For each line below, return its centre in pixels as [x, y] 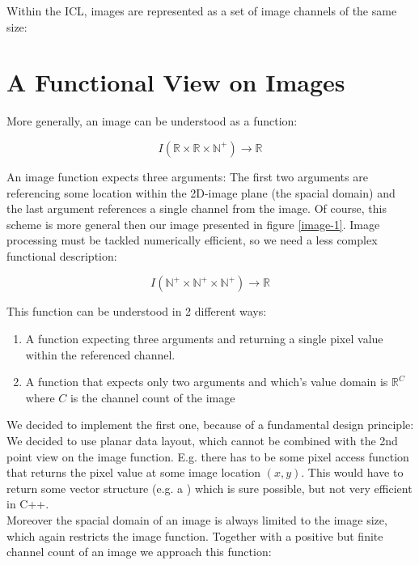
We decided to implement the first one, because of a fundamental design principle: [210, 425]
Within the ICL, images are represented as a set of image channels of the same [202, 11]
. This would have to [352, 472]
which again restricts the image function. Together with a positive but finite [195, 535]
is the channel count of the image [152, 397]
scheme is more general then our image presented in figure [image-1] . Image [193, 224]
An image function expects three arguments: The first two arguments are [187, 176]
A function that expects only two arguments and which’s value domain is [207, 382]
